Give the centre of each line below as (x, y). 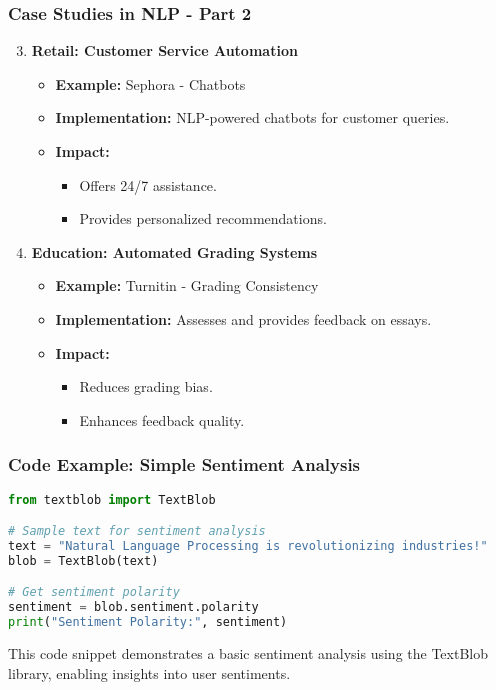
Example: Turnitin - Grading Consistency (187, 285)
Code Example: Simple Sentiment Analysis (184, 464)
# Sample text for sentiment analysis (137, 531)
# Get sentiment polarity (94, 592)
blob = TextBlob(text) (83, 560)
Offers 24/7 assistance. (148, 184)
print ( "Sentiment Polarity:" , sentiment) (148, 622)
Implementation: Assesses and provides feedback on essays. (243, 318)
